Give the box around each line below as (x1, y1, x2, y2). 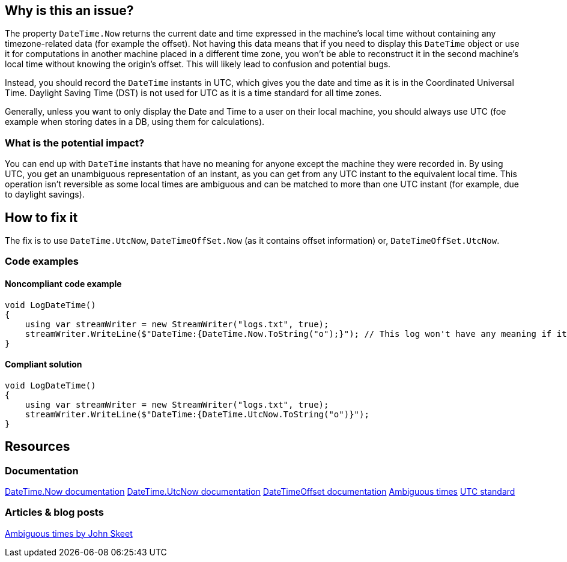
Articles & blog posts (5, 506, 104, 519)
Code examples (5, 255, 79, 268)
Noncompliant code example (5, 279, 122, 289)
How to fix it (5, 210, 78, 225)
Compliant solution (5, 359, 82, 370)
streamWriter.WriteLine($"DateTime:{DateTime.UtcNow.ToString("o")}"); (25, 409, 369, 419)
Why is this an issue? (5, 3, 134, 18)
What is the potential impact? (5, 136, 145, 149)
